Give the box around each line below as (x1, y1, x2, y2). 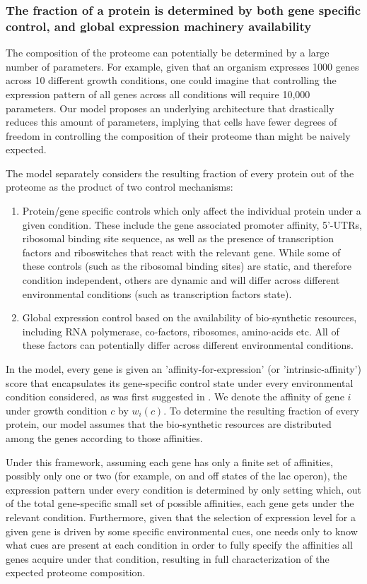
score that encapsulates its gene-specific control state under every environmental (6, 375, 354, 390)
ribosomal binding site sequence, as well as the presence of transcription (22, 231, 334, 246)
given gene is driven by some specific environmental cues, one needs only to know (6, 523, 358, 538)
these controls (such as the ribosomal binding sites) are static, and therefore (22, 258, 351, 273)
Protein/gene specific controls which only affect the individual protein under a (22, 203, 361, 218)
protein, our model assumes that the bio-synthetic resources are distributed (6, 417, 332, 431)
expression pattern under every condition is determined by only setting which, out (6, 482, 361, 496)
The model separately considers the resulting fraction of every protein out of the (6, 165, 354, 180)
